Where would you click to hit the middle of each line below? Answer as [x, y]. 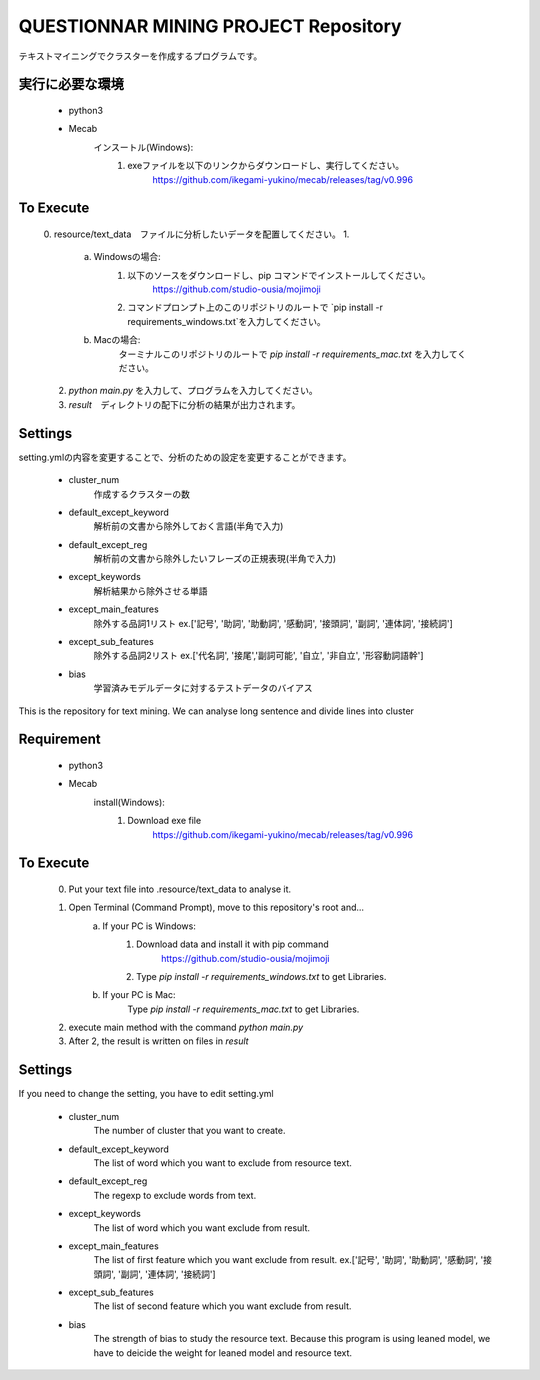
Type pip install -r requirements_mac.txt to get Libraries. [243, 1009]
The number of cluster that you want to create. [189, 1131]
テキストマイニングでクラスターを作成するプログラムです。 [140, 56]
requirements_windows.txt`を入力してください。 [227, 321]
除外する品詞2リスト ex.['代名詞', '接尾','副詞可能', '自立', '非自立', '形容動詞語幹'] [258, 656]
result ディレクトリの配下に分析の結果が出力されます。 [184, 404]
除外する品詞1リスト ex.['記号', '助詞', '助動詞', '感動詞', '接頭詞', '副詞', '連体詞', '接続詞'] [273, 623]
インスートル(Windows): [143, 147]
